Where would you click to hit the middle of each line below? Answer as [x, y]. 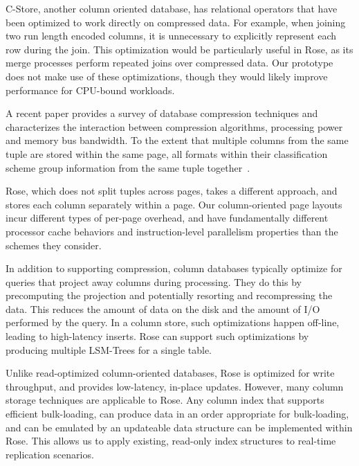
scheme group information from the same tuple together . [128, 167]
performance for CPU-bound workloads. [90, 90]
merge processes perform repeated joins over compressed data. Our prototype [169, 63]
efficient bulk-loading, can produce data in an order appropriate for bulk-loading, [177, 414]
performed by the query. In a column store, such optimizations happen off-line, [173, 322]
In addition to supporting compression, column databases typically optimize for [174, 268]
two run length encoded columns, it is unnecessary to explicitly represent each [171, 36]
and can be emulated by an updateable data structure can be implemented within [179, 427]
